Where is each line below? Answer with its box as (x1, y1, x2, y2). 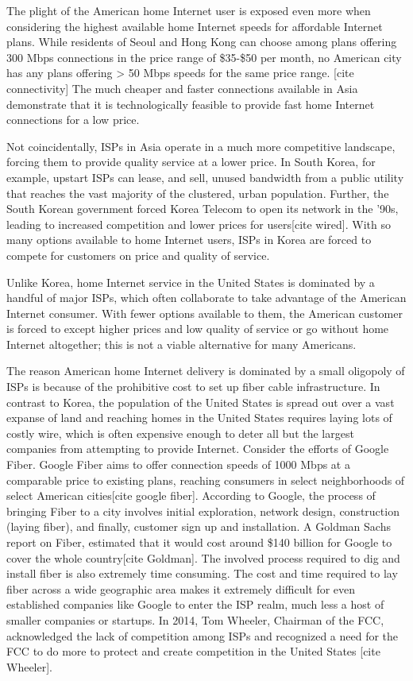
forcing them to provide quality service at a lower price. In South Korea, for (6, 153, 376, 170)
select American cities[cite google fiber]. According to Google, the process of (6, 487, 376, 504)
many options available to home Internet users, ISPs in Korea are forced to (6, 231, 372, 248)
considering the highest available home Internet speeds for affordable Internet (6, 17, 383, 34)
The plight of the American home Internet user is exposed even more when (6, 2, 371, 18)
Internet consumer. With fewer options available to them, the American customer (6, 304, 403, 321)
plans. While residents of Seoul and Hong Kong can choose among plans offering (6, 33, 397, 50)
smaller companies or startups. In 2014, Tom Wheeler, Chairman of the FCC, (6, 611, 384, 628)
